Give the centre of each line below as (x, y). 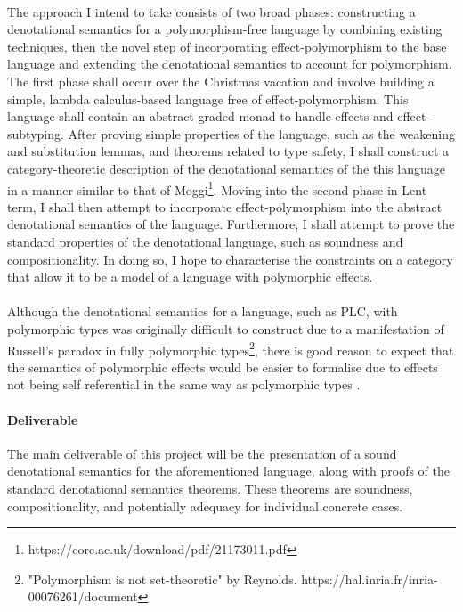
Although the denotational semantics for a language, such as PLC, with (203, 311)
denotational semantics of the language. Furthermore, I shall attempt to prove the (231, 224)
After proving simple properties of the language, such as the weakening (262, 133)
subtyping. (36, 133)
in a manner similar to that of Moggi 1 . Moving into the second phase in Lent (217, 188)
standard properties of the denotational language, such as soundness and (205, 241)
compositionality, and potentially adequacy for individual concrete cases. (205, 506)
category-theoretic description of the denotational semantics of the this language (226, 168)
